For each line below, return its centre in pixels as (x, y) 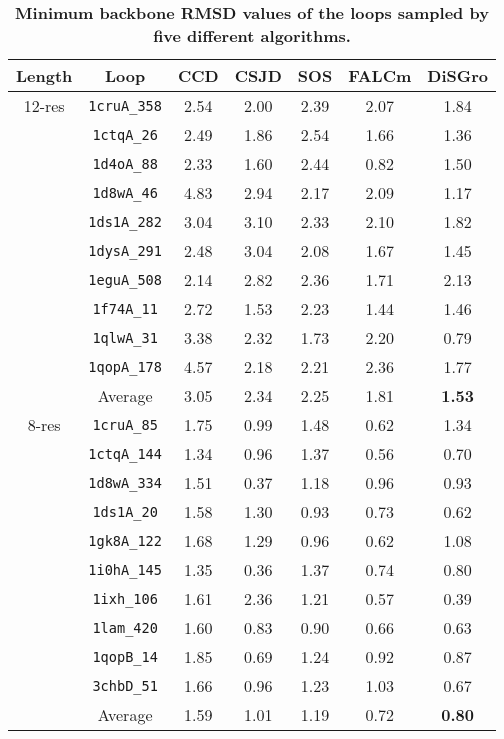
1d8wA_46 (125, 192)
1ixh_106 (125, 598)
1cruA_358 (125, 105)
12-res (44, 105)
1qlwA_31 (125, 337)
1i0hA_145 (125, 569)
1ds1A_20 (125, 511)
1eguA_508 (125, 279)
